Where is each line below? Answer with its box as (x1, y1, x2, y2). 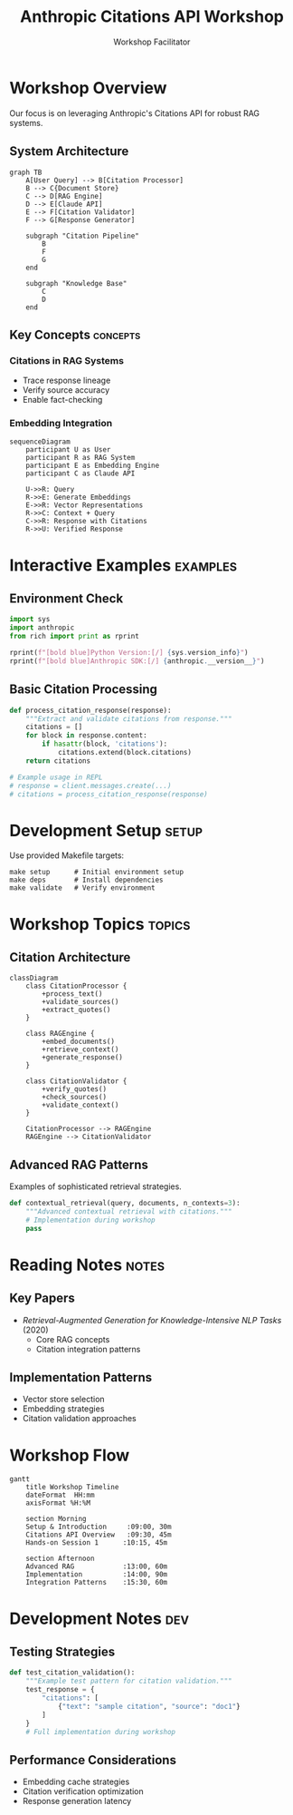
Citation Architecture (9, 950, 131, 965)
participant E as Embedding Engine (25, 461, 160, 471)
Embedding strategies (22, 1403, 105, 1414)
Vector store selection (22, 1394, 106, 1405)
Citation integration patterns (35, 1343, 141, 1354)
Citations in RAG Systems (9, 354, 125, 366)
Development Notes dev (9, 1608, 190, 1629)
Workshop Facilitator (113, 36, 191, 47)
